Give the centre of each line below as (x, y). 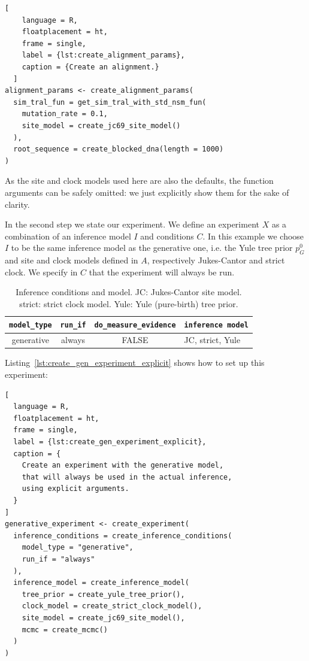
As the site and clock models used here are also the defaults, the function (139, 181)
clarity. (17, 204)
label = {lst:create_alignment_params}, (103, 55)
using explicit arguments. (75, 489)
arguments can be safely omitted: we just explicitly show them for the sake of (147, 192)
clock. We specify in (41, 272)
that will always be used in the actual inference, (127, 477)
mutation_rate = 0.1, (65, 114)
